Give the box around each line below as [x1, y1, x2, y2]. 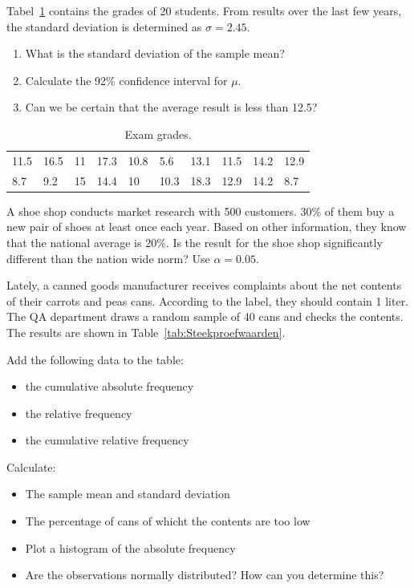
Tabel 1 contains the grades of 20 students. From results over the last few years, [6, 2, 402, 18]
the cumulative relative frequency [25, 432, 189, 448]
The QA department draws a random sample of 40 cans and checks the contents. [6, 308, 404, 325]
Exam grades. [124, 125, 192, 142]
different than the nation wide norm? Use [6, 249, 210, 266]
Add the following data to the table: [6, 351, 184, 367]
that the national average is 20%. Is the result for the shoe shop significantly [6, 233, 383, 250]
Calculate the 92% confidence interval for [25, 71, 228, 88]
